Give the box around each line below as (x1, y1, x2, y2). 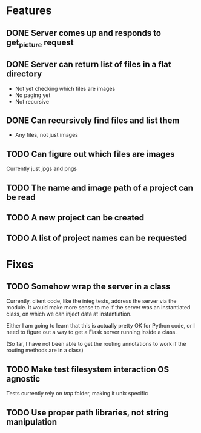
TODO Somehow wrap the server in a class (6, 281, 171, 291)
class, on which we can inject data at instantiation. (6, 310, 132, 318)
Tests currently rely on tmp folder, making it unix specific (6, 390, 148, 397)
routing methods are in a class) (6, 346, 84, 354)
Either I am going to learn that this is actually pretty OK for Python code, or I (6, 322, 196, 329)
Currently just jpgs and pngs (6, 165, 77, 173)
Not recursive (15, 98, 50, 105)
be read (6, 192, 36, 202)
